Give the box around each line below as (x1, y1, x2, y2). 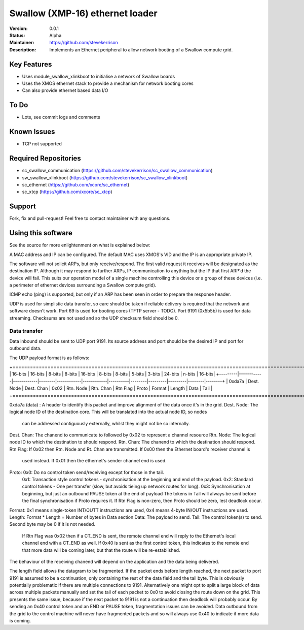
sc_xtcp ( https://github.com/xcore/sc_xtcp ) (22, 188, 112, 195)
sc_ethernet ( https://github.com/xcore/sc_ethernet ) (22, 181, 129, 187)
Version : (9, 25, 28, 31)
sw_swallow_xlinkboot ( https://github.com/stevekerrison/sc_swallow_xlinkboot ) (22, 174, 188, 180)
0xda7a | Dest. (229, 378, 259, 384)
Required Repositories (9, 154, 81, 163)
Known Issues (9, 128, 55, 136)
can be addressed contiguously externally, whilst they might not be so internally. (22, 420, 190, 426)
